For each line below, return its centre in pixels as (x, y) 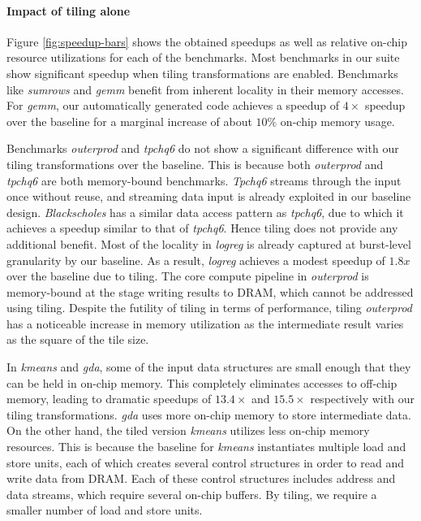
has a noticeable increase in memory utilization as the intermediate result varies (205, 323)
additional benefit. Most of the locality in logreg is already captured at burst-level (209, 243)
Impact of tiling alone (69, 10)
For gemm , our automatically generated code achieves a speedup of (173, 105)
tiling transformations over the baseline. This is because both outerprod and (195, 164)
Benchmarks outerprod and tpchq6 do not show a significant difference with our (203, 148)
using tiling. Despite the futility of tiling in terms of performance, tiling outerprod (209, 308)
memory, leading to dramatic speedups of (109, 399)
